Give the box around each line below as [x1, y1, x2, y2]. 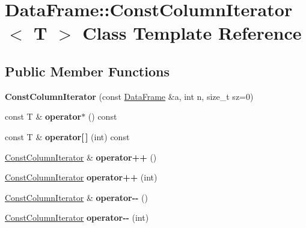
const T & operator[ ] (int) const [5, 130, 130, 143]
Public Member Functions [5, 61, 170, 80]
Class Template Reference [82, 20, 302, 45]
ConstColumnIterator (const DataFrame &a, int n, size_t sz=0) [5, 90, 254, 102]
